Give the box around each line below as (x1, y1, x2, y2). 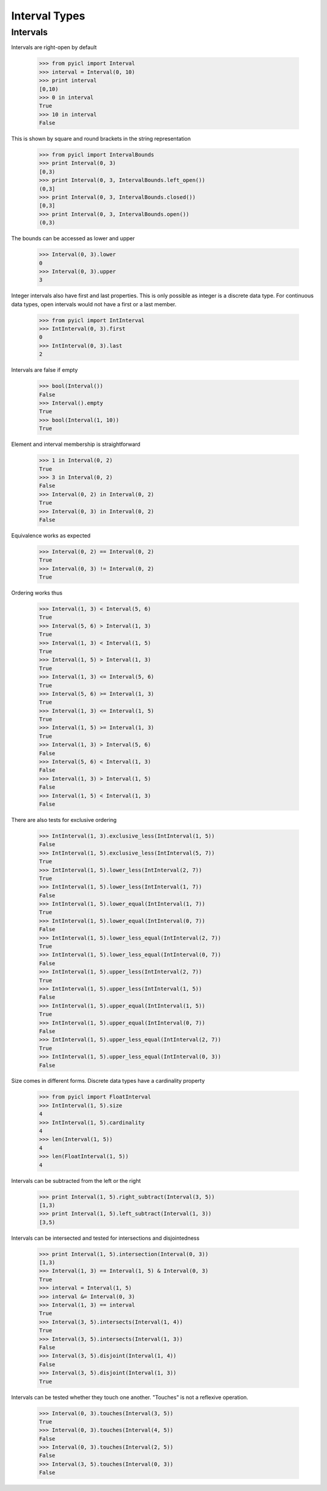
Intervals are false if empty (11, 366, 78, 374)
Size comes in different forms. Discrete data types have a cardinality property (11, 1077, 205, 1085)
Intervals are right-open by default (11, 44, 97, 51)
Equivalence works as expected (11, 531, 91, 539)
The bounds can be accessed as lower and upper (11, 235, 135, 242)
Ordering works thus (11, 589, 63, 597)
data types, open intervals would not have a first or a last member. (11, 300, 177, 308)
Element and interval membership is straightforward (11, 440, 140, 448)
